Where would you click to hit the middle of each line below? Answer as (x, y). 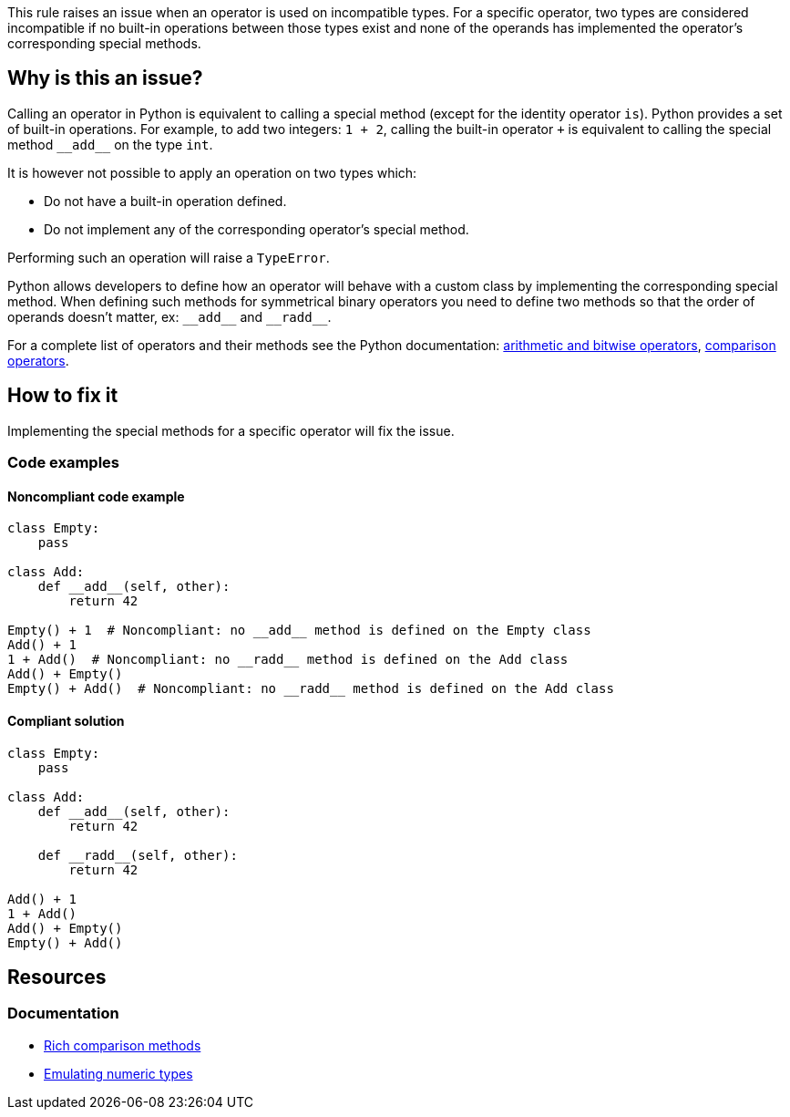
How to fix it (63, 396)
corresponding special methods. (104, 43)
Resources (57, 977)
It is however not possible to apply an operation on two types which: (212, 172)
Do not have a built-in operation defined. (165, 201)
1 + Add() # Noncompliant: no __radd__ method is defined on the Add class (288, 660)
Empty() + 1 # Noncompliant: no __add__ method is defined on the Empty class (299, 631)
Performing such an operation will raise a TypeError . (169, 257)
